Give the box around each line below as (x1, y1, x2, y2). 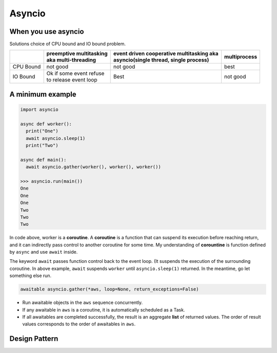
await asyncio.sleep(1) (26, 135, 86, 141)
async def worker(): (20, 121, 72, 127)
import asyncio (20, 107, 58, 113)
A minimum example (9, 90, 76, 98)
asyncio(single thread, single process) (113, 56, 209, 64)
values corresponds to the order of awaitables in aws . (22, 321, 136, 327)
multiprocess (224, 53, 258, 60)
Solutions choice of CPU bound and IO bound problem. (9, 41, 126, 47)
